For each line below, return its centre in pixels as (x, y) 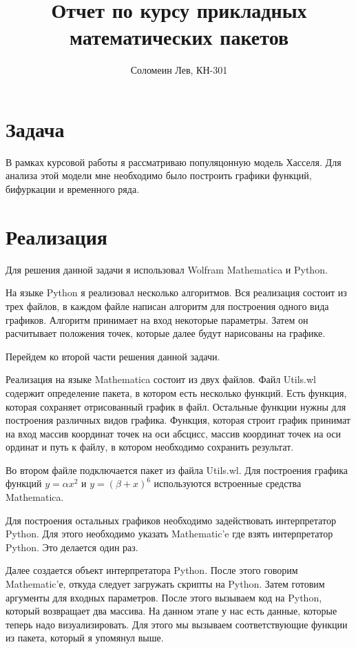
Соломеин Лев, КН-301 (179, 70)
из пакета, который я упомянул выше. (85, 638)
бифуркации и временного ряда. (73, 189)
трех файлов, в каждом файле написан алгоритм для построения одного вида (167, 306)
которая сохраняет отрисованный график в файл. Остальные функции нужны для (176, 406)
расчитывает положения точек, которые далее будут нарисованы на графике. (166, 333)
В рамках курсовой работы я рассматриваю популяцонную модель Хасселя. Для (174, 162)
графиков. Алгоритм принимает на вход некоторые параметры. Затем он (157, 319)
